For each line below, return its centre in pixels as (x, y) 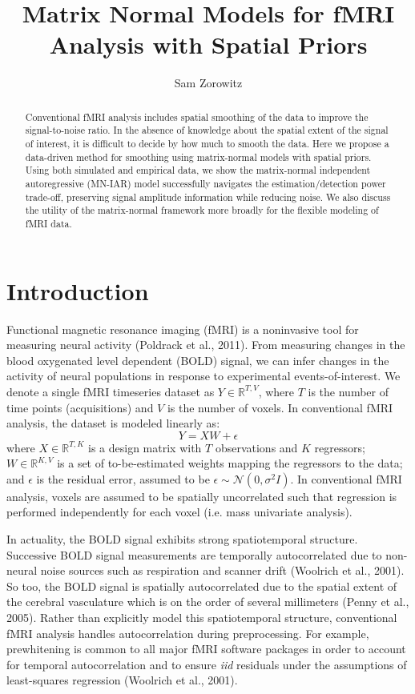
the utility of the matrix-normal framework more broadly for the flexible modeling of (202, 210)
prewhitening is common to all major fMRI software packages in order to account (206, 649)
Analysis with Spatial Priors (208, 44)
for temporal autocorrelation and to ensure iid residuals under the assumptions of (207, 664)
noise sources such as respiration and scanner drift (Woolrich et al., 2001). (222, 570)
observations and (256, 447)
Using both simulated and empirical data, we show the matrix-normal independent (198, 170)
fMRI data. (48, 223)
